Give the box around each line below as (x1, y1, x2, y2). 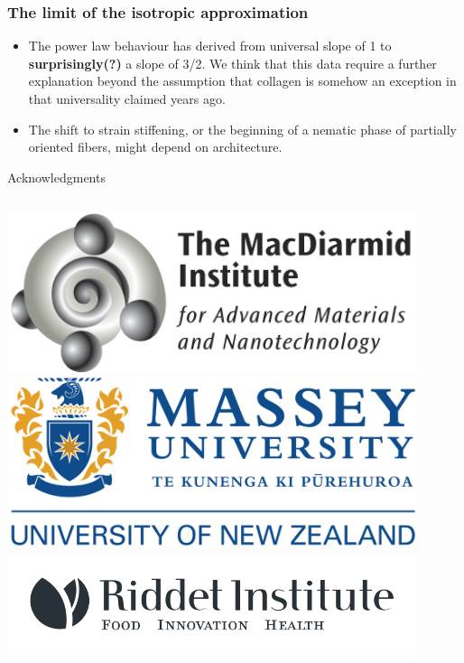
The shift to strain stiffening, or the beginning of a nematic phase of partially (28, 119, 457, 138)
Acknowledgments (7, 167, 106, 186)
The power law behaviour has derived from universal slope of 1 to (28, 36, 392, 55)
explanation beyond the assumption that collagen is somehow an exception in (28, 71, 457, 90)
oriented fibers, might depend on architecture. (28, 137, 283, 156)
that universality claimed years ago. (28, 89, 226, 107)
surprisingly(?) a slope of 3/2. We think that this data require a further (28, 53, 437, 72)
